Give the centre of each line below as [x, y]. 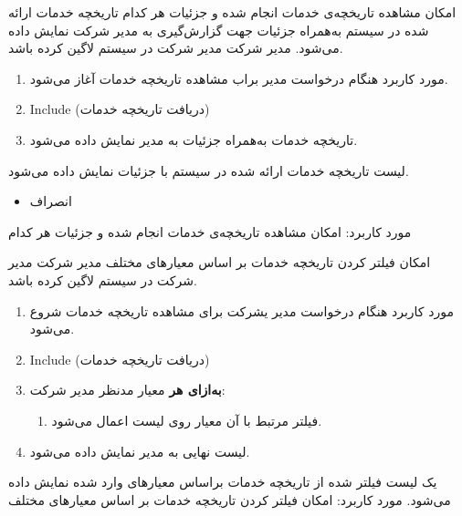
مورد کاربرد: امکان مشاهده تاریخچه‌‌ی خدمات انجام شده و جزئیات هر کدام [210, 231]
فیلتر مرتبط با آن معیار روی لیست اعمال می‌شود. [187, 420]
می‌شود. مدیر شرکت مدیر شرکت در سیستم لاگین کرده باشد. [176, 48]
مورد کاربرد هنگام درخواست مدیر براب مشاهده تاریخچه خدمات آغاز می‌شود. [239, 78]
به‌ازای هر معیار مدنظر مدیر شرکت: [127, 390]
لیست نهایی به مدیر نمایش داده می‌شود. [140, 451]
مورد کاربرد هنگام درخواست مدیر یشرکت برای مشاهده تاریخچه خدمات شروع [241, 310]
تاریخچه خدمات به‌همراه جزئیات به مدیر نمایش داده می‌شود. [194, 139]
